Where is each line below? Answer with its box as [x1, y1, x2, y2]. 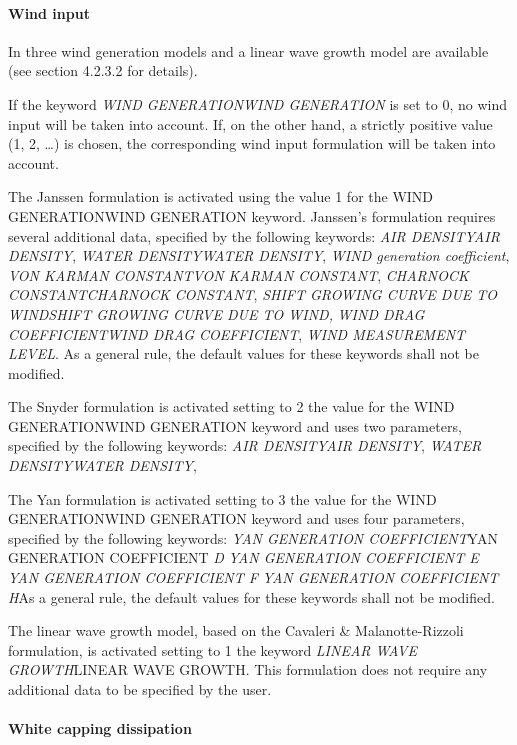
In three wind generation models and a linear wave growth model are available [8, 40, 489, 61]
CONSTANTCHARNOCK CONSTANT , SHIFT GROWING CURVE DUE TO [8, 284, 498, 305]
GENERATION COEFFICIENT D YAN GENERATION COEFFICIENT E [8, 547, 479, 568]
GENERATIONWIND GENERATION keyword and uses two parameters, [8, 415, 462, 436]
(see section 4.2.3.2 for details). [8, 60, 198, 81]
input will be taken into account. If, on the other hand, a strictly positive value [8, 113, 493, 134]
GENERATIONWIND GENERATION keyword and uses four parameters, [8, 508, 465, 529]
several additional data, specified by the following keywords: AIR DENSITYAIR [8, 225, 500, 246]
